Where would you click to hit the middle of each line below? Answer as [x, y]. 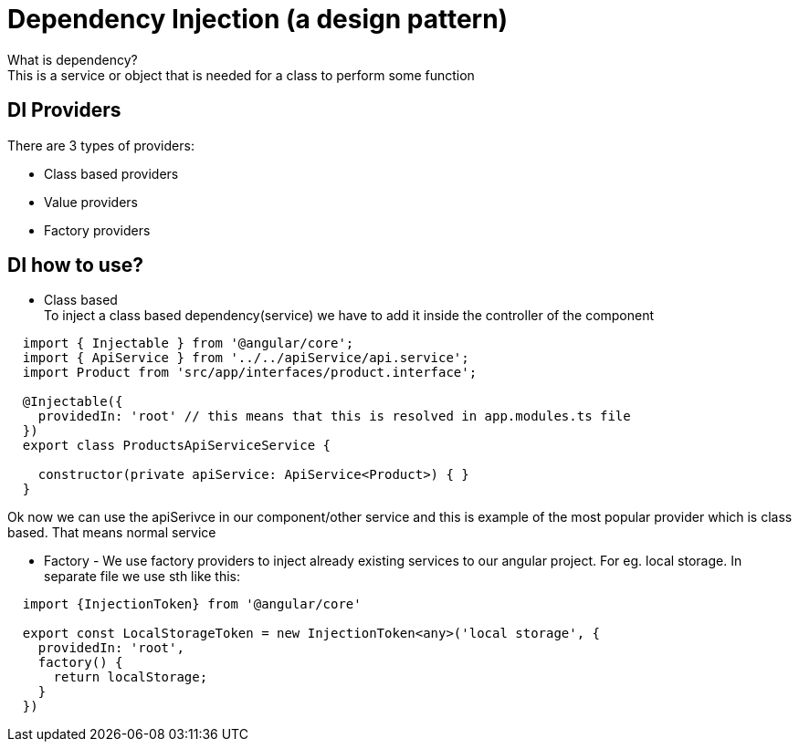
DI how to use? [75, 265]
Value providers [91, 202]
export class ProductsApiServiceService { [177, 446]
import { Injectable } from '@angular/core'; [188, 343]
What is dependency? [73, 59]
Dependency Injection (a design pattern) [258, 19]
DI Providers [64, 110]
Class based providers [111, 173]
